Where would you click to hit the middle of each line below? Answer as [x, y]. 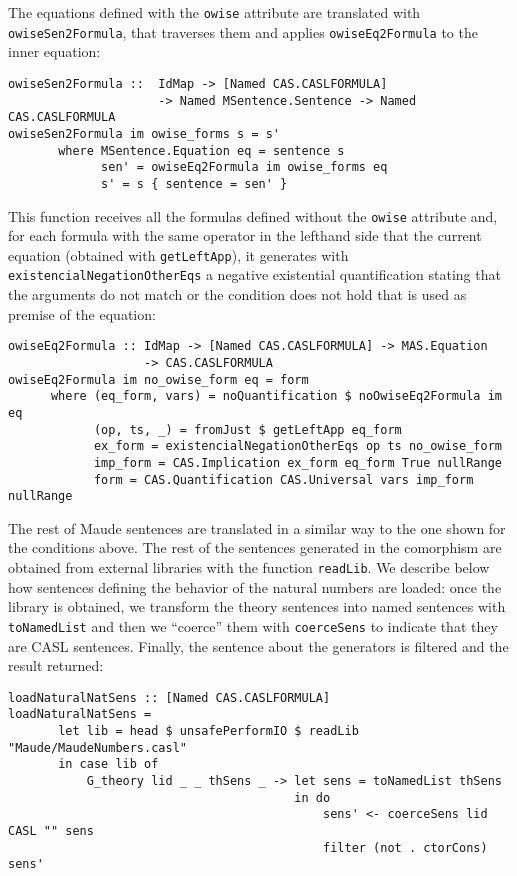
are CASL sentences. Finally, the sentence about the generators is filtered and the [258, 645]
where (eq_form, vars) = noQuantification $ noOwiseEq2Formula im [276, 396]
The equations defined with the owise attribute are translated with [214, 12]
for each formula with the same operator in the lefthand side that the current [245, 235]
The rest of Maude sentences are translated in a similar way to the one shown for [257, 527]
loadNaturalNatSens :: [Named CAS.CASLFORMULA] [169, 697]
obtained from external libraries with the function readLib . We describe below [249, 567]
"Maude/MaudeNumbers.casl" [97, 747]
